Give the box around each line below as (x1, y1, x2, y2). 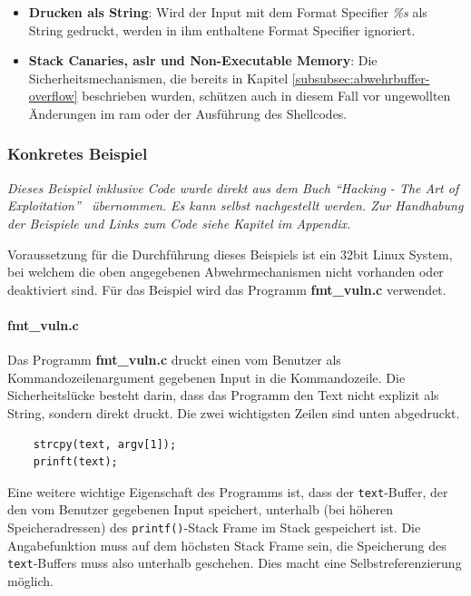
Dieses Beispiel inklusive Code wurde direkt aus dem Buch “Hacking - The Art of (7, 178, 459, 197)
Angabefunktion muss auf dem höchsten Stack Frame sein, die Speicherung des (7, 535, 446, 554)
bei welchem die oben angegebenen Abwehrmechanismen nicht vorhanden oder (7, 262, 444, 281)
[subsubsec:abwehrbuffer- (291, 68, 430, 87)
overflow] (28, 86, 78, 105)
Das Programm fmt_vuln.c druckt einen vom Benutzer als (7, 350, 341, 369)
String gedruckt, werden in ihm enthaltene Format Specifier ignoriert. (28, 20, 416, 39)
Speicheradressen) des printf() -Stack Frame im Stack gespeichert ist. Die (7, 517, 421, 536)
